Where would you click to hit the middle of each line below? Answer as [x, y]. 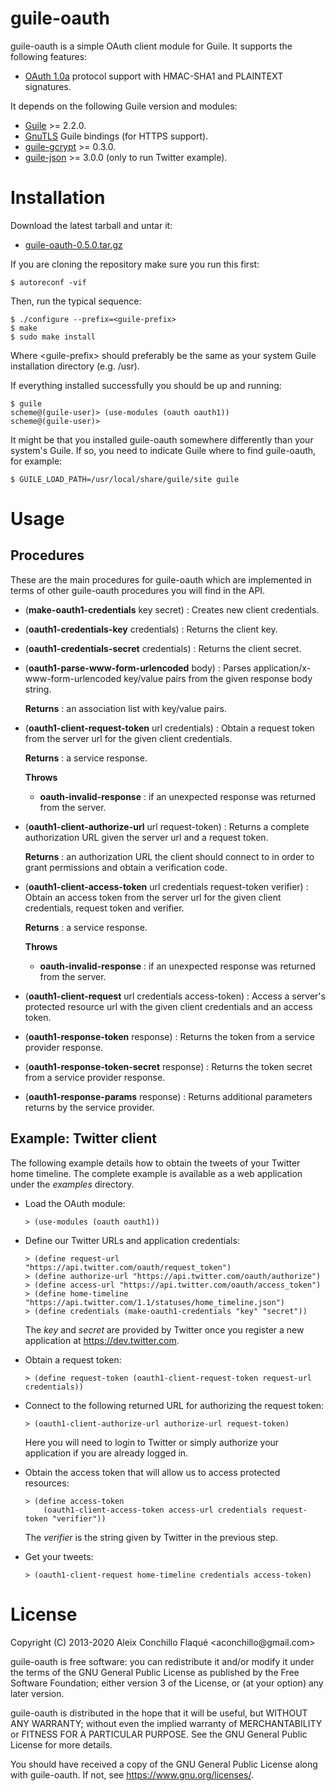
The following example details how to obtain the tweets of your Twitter [155, 1163]
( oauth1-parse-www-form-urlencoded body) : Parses [138, 668]
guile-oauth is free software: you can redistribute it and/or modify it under [162, 1661]
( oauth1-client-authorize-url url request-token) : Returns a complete [167, 826]
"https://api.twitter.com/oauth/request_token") [128, 1267]
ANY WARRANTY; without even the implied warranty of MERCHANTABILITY [166, 1723]
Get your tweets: [59, 1556]
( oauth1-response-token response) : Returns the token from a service [169, 1036]
